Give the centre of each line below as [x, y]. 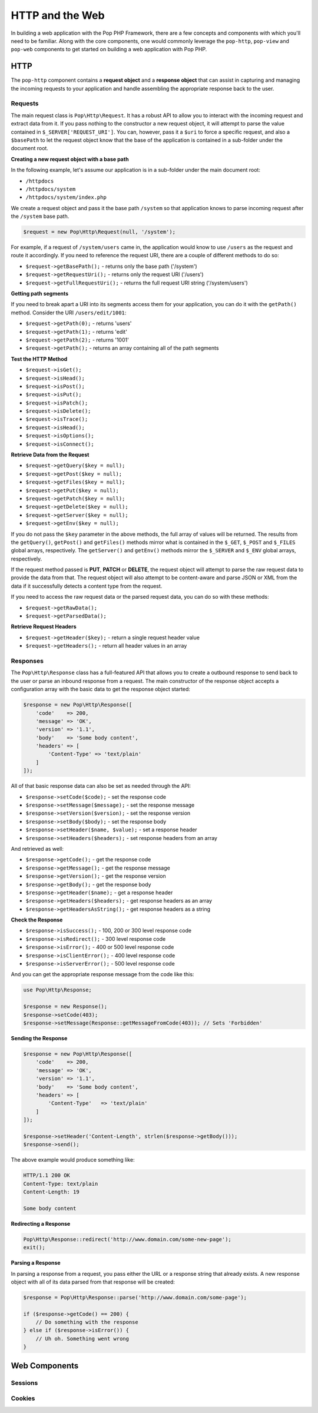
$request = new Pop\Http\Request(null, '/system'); [100, 232]
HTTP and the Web [58, 15]
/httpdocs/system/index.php [66, 198]
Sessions [24, 1382]
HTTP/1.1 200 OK [47, 1175]
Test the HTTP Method [39, 359]
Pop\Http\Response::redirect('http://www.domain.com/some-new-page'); [127, 1239]
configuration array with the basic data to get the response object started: [101, 689]
